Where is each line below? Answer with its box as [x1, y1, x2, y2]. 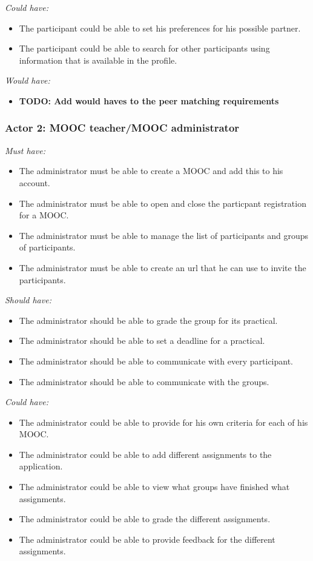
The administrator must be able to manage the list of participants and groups [19, 229, 309, 241]
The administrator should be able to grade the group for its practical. [19, 314, 278, 326]
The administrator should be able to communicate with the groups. [19, 375, 269, 388]
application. [19, 460, 63, 472]
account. [19, 176, 50, 189]
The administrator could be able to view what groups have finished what [19, 480, 290, 493]
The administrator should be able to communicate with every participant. [19, 354, 294, 367]
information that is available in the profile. [19, 53, 177, 66]
